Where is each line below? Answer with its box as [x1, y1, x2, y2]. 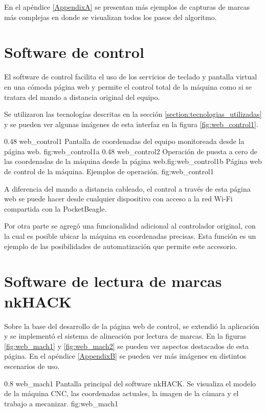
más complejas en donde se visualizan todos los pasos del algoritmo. [4, 11, 217, 22]
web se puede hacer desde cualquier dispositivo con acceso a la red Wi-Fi [4, 193, 233, 204]
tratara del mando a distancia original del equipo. [4, 91, 160, 102]
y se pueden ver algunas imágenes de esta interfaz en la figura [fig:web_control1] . [4, 118, 258, 129]
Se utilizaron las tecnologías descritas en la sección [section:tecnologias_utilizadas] [4, 109, 262, 119]
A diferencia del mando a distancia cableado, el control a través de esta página [4, 183, 251, 194]
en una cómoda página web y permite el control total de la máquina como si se [4, 81, 252, 92]
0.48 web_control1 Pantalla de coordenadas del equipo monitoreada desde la [4, 136, 245, 147]
